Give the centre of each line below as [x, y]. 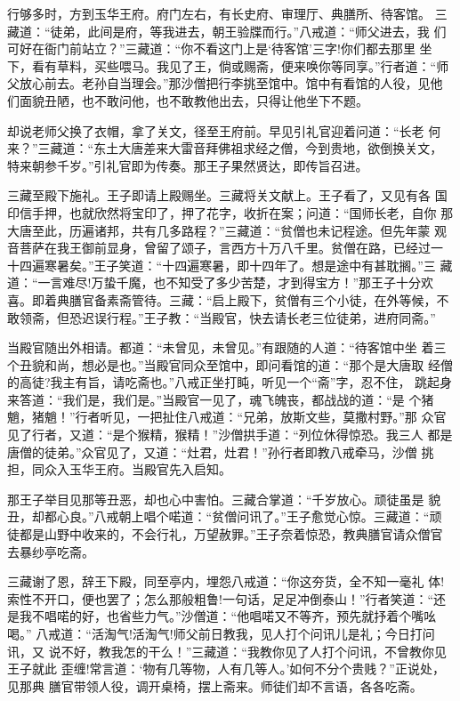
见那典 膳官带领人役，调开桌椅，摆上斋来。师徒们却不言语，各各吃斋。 [215, 685]
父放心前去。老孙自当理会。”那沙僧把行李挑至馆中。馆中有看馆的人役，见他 [225, 83]
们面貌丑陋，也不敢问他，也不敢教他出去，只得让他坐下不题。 [188, 100]
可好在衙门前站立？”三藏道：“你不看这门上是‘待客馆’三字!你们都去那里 [211, 48]
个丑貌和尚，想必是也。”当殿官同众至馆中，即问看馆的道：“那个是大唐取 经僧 [230, 364]
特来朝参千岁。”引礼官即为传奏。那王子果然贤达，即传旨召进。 [188, 165]
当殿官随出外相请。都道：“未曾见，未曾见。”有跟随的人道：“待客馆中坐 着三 [227, 347]
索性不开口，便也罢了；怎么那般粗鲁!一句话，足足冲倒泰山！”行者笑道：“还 [227, 598]
